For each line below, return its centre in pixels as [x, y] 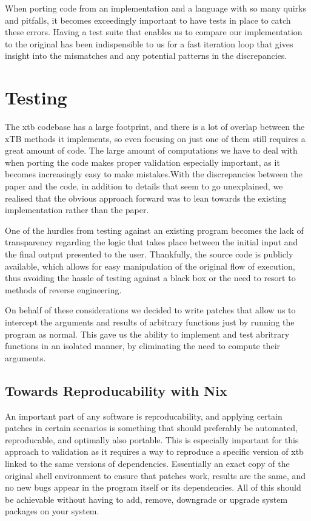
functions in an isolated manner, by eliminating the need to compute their [143, 346]
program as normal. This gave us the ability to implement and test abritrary [147, 334]
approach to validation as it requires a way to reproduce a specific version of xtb [154, 451]
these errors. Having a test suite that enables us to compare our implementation [154, 32]
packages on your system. [52, 511]
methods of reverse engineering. [63, 289]
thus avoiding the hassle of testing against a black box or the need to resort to [150, 278]
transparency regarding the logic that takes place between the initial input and [152, 242]
